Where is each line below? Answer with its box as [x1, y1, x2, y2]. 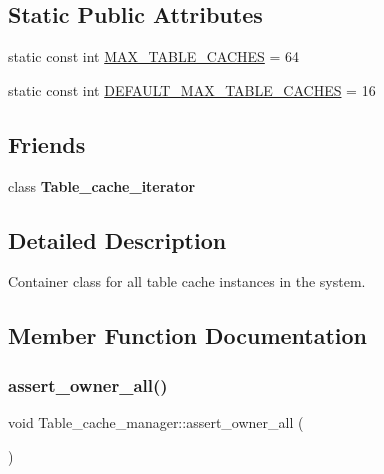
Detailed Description [8, 224, 227, 255]
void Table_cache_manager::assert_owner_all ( [8, 411, 304, 432]
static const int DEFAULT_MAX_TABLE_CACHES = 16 [8, 79, 376, 100]
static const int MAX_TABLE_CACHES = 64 [8, 46, 300, 67]
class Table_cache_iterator [8, 175, 196, 196]
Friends [8, 128, 86, 159]
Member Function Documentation [8, 320, 368, 351]
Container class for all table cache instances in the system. [8, 271, 366, 292]
